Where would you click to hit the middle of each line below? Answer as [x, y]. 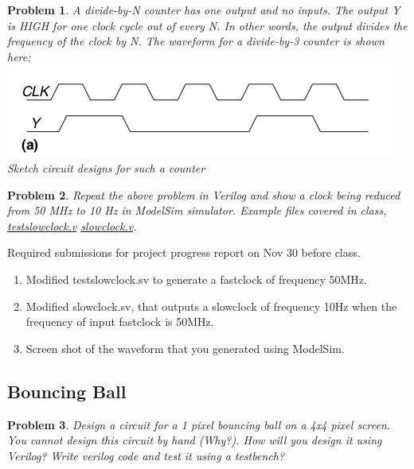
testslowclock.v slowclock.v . [72, 225]
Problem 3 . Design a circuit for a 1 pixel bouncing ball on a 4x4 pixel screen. [199, 424]
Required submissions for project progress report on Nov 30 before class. [184, 252]
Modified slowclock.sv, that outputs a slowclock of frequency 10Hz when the [211, 306]
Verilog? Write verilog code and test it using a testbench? [146, 455]
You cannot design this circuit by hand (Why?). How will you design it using [195, 440]
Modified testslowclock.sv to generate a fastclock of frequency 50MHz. [196, 279]
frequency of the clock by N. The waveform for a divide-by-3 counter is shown [196, 41]
